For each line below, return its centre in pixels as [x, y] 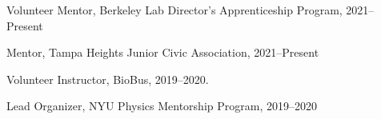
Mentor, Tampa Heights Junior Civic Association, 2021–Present [163, 52]
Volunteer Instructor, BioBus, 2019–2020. [108, 79]
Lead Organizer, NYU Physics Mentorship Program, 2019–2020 [162, 106]
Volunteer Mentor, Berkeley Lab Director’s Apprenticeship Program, [174, 10]
